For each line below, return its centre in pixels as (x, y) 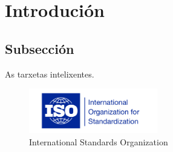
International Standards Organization (99, 141)
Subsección (40, 48)
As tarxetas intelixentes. (50, 74)
